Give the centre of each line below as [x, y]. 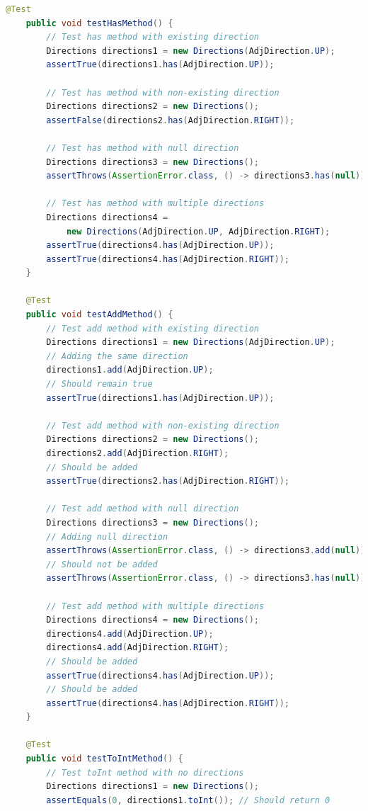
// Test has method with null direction [143, 148]
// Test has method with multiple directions [155, 204]
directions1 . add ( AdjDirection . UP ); [130, 370]
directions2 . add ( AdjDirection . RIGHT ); [138, 453]
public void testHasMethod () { [99, 23]
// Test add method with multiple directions [155, 606]
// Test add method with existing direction [153, 328]
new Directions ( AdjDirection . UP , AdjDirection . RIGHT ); [198, 231]
